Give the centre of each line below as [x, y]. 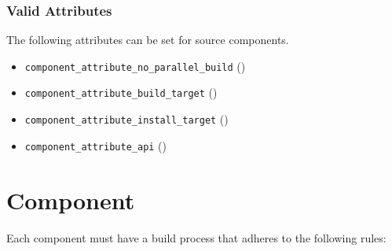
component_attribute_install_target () [126, 119]
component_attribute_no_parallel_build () [135, 66]
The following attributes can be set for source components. [148, 40]
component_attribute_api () [96, 145]
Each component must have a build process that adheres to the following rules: [196, 237]
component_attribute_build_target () [121, 92]
